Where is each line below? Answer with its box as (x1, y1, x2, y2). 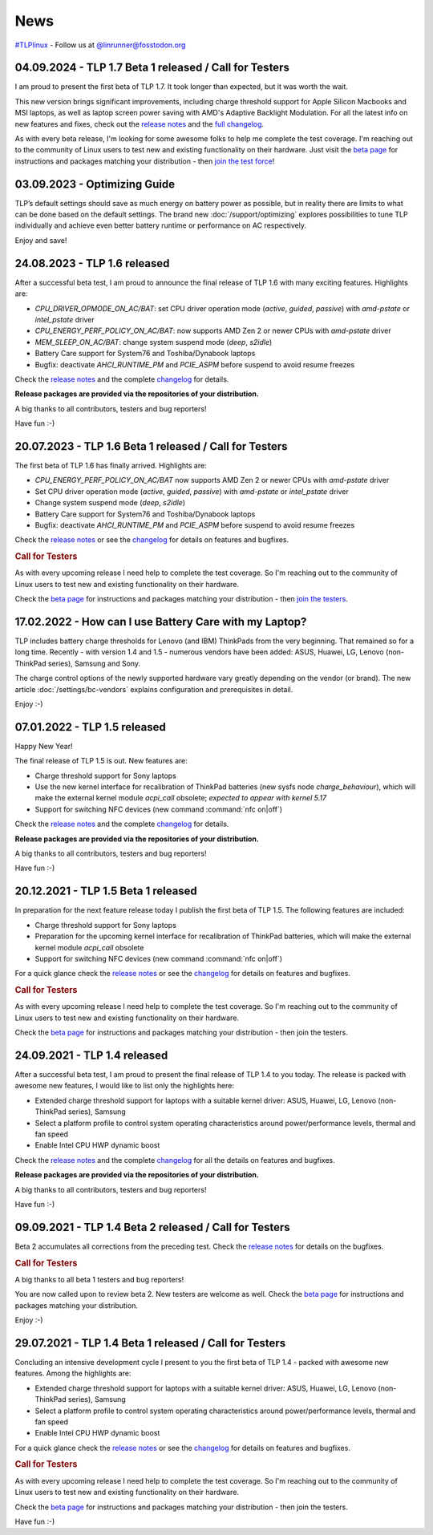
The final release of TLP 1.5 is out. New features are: (14, 756, 188, 766)
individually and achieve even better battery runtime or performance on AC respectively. (14, 221, 306, 230)
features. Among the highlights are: (14, 1368, 132, 1379)
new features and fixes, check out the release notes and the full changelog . (14, 119, 265, 128)
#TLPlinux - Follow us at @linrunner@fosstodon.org (14, 40, 186, 50)
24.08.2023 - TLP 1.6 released (14, 257, 170, 270)
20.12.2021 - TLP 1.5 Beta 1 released (14, 885, 198, 898)
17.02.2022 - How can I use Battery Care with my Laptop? (14, 614, 307, 629)
